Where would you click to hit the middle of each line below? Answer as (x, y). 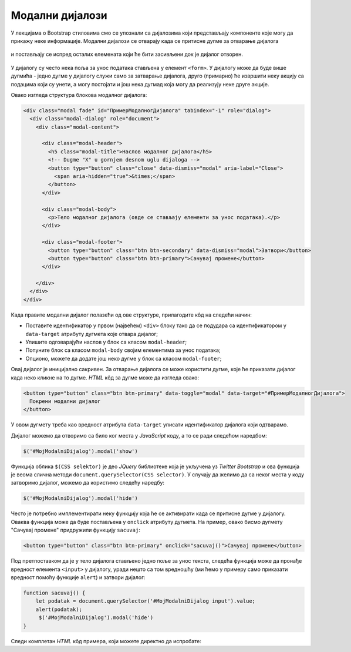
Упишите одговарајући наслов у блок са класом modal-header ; (106, 342)
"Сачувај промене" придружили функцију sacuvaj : (75, 530)
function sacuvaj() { (54, 593)
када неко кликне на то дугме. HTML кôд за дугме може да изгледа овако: (105, 377)
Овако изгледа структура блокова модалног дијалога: (79, 95)
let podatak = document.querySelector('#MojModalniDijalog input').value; (145, 601)
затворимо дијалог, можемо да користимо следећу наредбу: (87, 483)
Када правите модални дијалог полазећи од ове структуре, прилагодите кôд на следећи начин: (131, 315)
